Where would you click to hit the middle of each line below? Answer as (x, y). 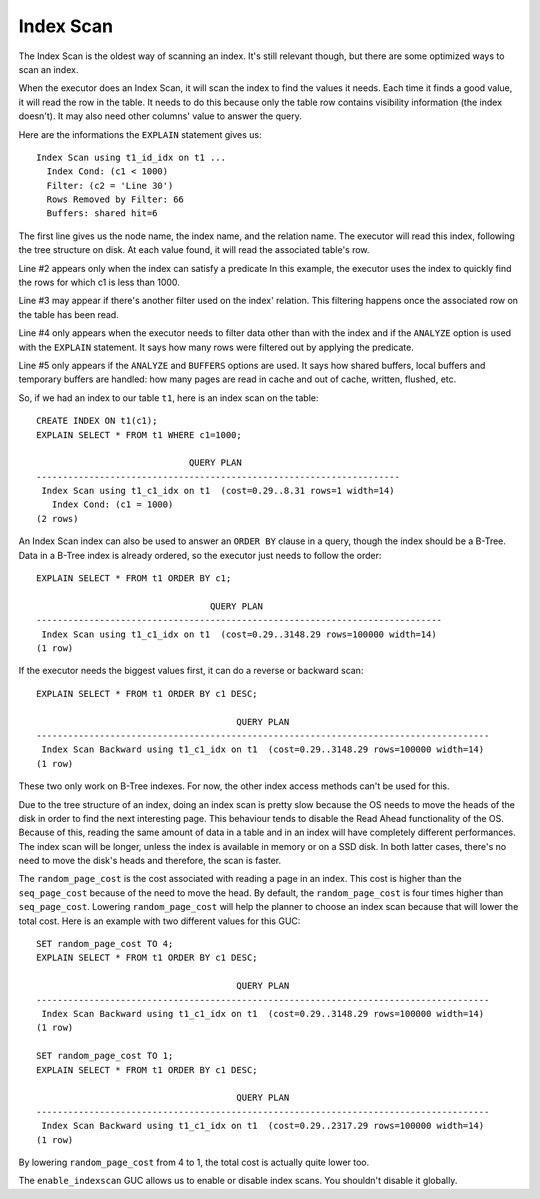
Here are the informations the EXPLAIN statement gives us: (140, 134)
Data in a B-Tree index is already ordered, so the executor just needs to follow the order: (200, 555)
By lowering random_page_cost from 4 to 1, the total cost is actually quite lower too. (194, 1162)
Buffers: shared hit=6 (102, 213)
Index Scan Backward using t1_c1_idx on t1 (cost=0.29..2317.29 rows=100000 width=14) (263, 1126)
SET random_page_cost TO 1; (105, 1056)
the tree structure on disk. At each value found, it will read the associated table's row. (194, 250)
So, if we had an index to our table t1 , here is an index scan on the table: (168, 397)
